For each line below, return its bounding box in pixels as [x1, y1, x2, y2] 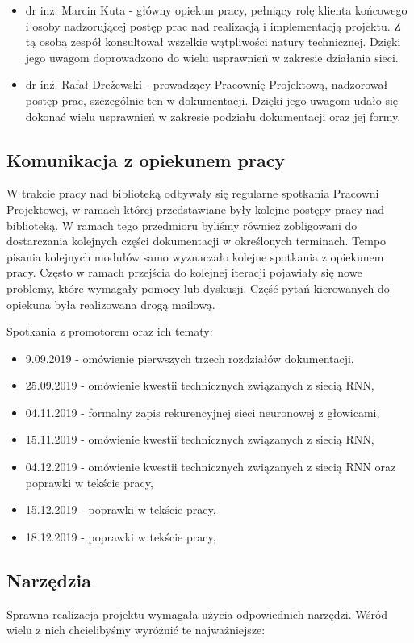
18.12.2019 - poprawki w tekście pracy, [25, 528, 216, 545]
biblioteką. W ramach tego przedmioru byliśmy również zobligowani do [6, 216, 358, 233]
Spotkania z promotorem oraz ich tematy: [6, 323, 213, 340]
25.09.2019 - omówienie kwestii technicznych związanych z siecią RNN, [25, 377, 374, 394]
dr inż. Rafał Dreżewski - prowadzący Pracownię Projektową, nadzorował [25, 76, 388, 93]
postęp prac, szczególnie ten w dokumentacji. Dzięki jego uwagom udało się [25, 91, 399, 108]
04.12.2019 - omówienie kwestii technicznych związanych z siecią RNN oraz [25, 458, 396, 475]
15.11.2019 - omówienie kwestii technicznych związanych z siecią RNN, [25, 431, 374, 448]
